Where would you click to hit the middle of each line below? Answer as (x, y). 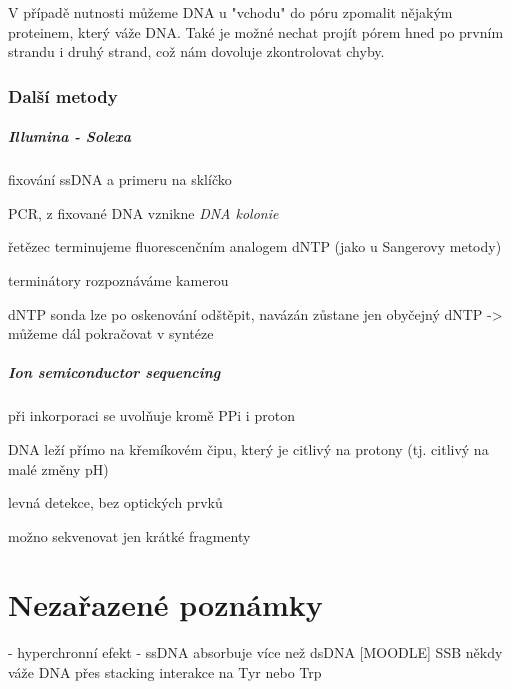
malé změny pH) (58, 468)
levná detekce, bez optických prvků (115, 502)
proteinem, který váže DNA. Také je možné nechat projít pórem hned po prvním (256, 31)
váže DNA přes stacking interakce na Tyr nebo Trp (165, 672)
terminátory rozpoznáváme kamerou (118, 279)
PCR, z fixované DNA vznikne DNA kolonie (143, 212)
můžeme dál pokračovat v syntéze (111, 333)
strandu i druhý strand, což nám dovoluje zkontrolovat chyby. (196, 51)
